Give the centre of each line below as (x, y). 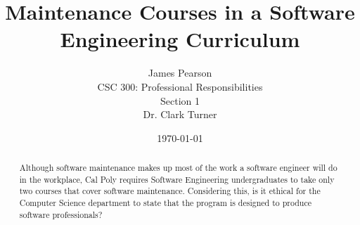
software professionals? (61, 214)
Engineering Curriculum (180, 39)
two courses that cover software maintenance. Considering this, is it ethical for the (170, 191)
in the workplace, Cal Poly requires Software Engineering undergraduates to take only (177, 179)
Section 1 (180, 100)
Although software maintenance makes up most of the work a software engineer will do (178, 168)
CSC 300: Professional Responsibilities (180, 86)
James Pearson (180, 73)
